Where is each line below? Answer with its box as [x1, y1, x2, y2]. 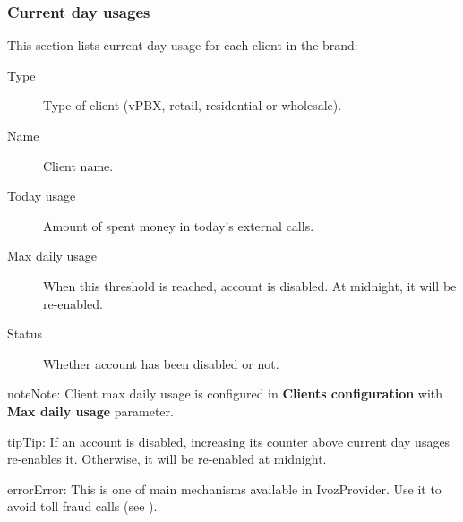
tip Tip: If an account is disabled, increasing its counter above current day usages [7, 432, 450, 450]
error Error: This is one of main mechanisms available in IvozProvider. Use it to [7, 479, 442, 498]
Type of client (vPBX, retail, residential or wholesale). [43, 96, 342, 115]
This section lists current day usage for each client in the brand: [7, 36, 358, 55]
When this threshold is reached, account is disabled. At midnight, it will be [43, 276, 457, 295]
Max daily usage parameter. [7, 401, 174, 420]
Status [7, 324, 42, 343]
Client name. [43, 156, 114, 175]
